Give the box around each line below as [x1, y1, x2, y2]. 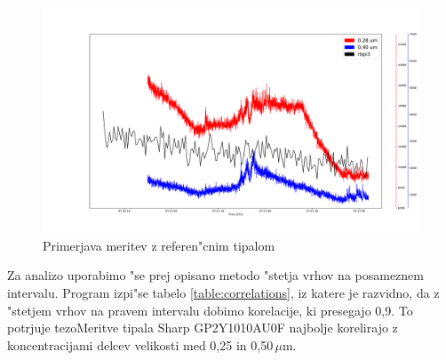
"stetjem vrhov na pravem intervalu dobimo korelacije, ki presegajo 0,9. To [7, 300, 413, 319]
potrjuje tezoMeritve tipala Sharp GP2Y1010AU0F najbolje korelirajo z [7, 318, 398, 337]
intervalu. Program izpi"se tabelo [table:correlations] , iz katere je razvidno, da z [7, 284, 440, 302]
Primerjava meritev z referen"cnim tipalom [43, 236, 275, 254]
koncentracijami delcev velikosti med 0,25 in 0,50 [7, 335, 274, 354]
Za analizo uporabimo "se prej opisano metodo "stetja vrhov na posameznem [7, 266, 424, 284]
